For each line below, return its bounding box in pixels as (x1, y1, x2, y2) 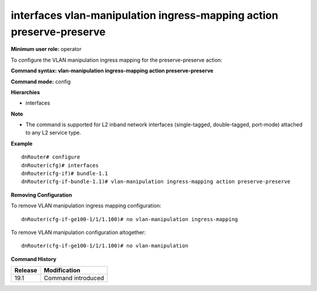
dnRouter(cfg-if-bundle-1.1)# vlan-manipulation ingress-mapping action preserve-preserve (21, 178, 291, 185)
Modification (43, 266, 80, 275)
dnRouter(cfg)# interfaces (21, 162, 99, 168)
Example (11, 140, 33, 147)
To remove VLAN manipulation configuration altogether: (11, 229, 146, 236)
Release (14, 266, 38, 275)
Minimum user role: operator (11, 46, 82, 53)
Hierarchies (11, 89, 41, 96)
